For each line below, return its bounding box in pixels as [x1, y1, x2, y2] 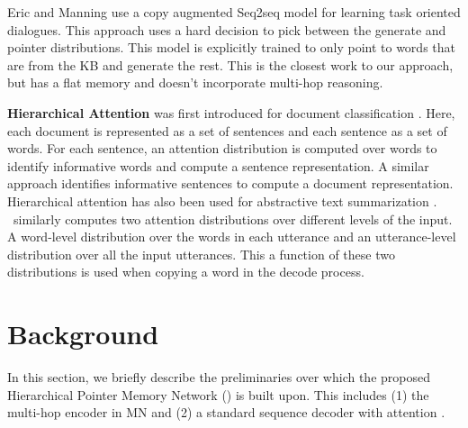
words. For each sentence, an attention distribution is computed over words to [7, 139, 437, 158]
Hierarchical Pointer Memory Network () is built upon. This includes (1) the [7, 385, 429, 404]
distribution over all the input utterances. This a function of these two [7, 244, 395, 263]
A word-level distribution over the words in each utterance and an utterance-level [7, 227, 456, 246]
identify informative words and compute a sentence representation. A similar [7, 156, 429, 175]
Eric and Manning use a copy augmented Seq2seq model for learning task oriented [7, 3, 461, 21]
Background [7, 315, 159, 352]
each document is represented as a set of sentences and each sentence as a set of [7, 121, 447, 140]
